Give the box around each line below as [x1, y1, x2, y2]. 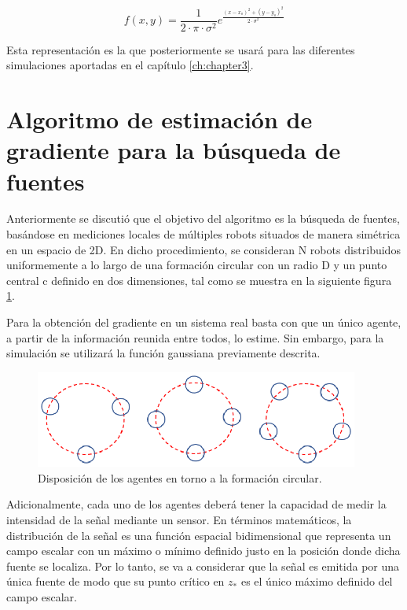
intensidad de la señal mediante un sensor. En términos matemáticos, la [6, 512, 352, 528]
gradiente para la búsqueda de [6, 134, 341, 166]
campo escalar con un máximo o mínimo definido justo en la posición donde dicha [6, 542, 401, 559]
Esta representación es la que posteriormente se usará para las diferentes [6, 41, 355, 57]
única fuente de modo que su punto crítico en [6, 573, 225, 590]
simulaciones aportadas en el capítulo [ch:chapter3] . [6, 57, 254, 73]
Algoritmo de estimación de [6, 103, 313, 135]
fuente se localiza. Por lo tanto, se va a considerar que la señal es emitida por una [6, 557, 400, 574]
